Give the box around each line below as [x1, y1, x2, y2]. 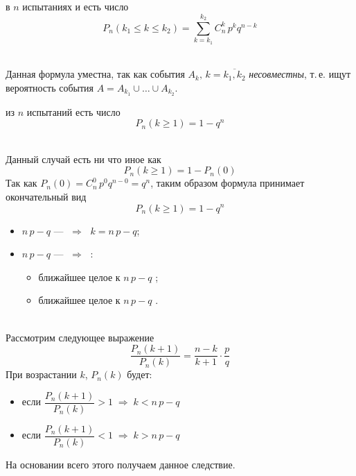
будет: [127, 367, 152, 382]
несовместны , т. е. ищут [249, 67, 351, 81]
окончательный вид [6, 189, 87, 203]
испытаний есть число [26, 104, 121, 119]
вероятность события [6, 80, 94, 94]
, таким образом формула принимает [150, 176, 305, 190]
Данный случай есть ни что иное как [6, 151, 161, 166]
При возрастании [6, 367, 77, 382]
